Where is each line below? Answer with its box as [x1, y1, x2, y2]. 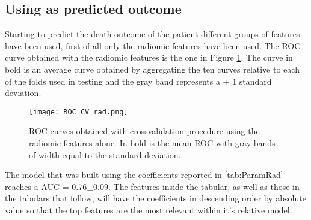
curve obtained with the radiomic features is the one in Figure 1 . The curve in [5, 51, 293, 64]
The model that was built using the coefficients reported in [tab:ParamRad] [5, 168, 283, 181]
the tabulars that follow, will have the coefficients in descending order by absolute [5, 192, 306, 204]
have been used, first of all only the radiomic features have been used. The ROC [5, 39, 301, 52]
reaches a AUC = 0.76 [5, 180, 87, 192]
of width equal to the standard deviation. [29, 148, 181, 161]
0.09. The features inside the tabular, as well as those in [93, 180, 300, 192]
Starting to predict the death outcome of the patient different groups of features [5, 28, 300, 40]
